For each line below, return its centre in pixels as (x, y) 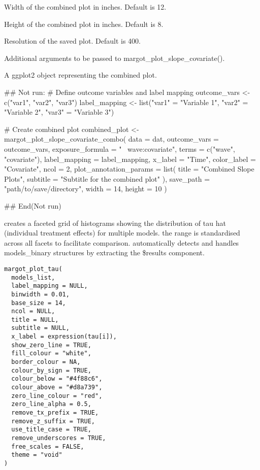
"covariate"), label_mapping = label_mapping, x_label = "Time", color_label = (130, 159)
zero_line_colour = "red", (57, 396)
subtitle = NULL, (40, 328)
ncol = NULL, (33, 311)
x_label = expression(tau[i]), (64, 337)
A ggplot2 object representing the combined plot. (80, 75)
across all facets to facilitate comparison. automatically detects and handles (122, 242)
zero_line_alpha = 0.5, (51, 404)
